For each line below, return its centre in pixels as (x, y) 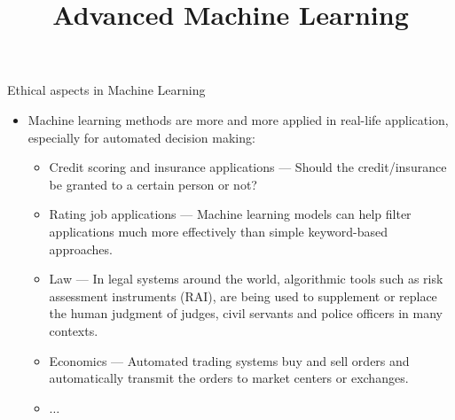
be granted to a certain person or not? (153, 184)
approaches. (81, 249)
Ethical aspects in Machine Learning (106, 90)
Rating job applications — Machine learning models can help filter (230, 214)
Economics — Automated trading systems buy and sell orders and (229, 360)
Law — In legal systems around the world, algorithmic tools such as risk (246, 279)
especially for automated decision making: (141, 137)
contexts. (74, 330)
